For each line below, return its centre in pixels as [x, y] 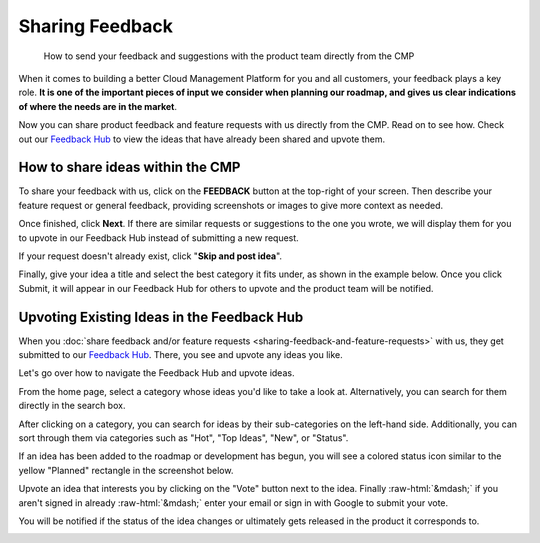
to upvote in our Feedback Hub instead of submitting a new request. [158, 237]
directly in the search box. [72, 406]
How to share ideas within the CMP [129, 167]
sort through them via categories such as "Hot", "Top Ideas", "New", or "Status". [183, 438]
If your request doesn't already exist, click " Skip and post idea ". [150, 256]
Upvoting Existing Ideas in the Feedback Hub [161, 316]
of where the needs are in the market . [97, 106]
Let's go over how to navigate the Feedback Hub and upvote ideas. [156, 373]
